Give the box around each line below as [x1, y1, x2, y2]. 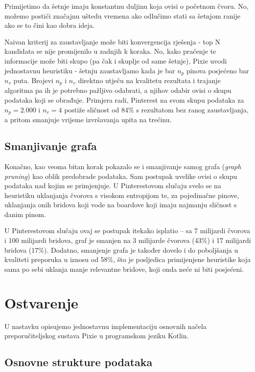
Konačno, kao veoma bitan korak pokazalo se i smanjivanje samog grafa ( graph [4, 161, 241, 171]
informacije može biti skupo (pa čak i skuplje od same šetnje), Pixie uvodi [4, 55, 227, 66]
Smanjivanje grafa [4, 138, 97, 153]
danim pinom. [4, 209, 46, 219]
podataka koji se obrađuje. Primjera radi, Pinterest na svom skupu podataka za [4, 95, 244, 105]
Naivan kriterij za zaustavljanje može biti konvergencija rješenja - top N [4, 36, 220, 46]
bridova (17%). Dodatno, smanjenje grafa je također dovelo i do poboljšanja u [4, 244, 238, 255]
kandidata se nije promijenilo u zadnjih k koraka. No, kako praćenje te [4, 46, 216, 56]
